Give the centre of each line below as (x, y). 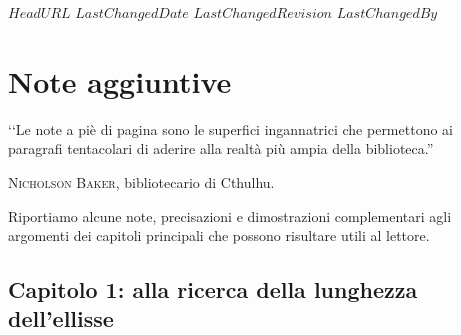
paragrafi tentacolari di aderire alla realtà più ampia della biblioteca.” (221, 148)
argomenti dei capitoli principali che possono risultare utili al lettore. (219, 235)
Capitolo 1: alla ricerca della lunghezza (213, 289)
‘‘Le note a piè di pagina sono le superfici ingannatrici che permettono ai (230, 128)
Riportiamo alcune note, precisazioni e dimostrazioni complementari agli (230, 215)
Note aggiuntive (120, 80)
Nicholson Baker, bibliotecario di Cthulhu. (141, 181)
